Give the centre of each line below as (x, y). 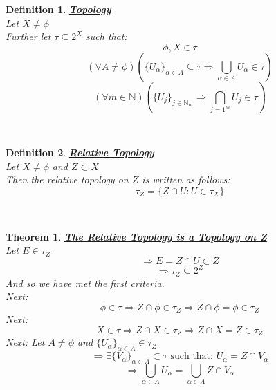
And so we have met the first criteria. (85, 282)
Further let (28, 36)
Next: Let (25, 342)
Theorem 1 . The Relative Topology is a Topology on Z (136, 236)
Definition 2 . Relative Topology (80, 152)
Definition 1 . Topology (58, 9)
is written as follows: (186, 179)
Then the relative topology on (67, 179)
